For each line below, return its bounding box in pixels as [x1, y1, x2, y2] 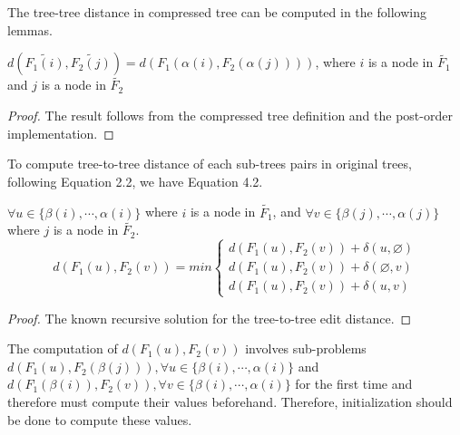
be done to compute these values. [7, 410, 192, 429]
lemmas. [7, 20, 53, 39]
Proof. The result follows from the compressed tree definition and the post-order [7, 106, 453, 124]
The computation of [7, 339, 118, 358]
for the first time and [295, 374, 413, 393]
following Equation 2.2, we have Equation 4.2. [7, 171, 263, 190]
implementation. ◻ [7, 123, 114, 142]
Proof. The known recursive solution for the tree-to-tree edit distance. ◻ [7, 308, 412, 327]
